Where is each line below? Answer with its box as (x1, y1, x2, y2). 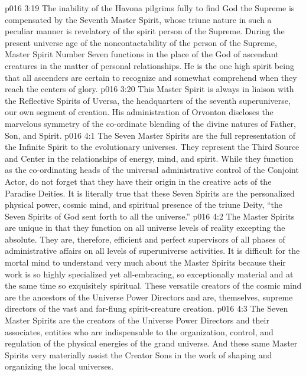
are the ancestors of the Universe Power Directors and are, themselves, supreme (5, 290, 293, 303)
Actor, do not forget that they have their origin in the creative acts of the (5, 175, 272, 187)
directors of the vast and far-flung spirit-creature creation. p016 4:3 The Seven (5, 302, 288, 315)
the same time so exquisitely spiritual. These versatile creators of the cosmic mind (5, 279, 302, 292)
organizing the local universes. (5, 360, 114, 372)
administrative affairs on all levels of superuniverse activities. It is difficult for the (5, 244, 300, 257)
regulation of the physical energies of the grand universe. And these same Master (5, 337, 298, 349)
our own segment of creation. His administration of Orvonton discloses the (5, 106, 274, 118)
